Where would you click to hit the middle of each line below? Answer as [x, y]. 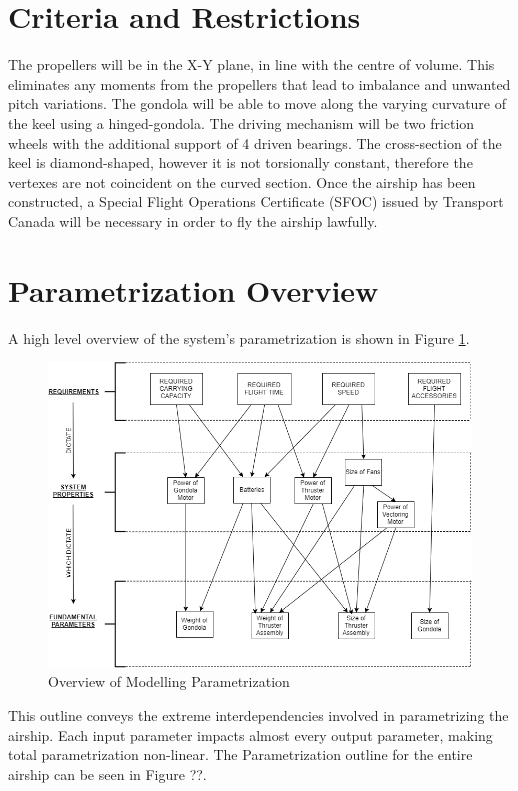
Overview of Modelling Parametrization [169, 681]
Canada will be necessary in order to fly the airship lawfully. [193, 220]
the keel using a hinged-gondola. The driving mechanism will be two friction [241, 122]
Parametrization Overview [193, 289]
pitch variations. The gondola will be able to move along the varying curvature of [257, 103]
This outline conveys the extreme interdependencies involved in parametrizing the [258, 715]
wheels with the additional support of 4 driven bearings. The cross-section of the [255, 142]
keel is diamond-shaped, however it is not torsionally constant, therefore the [240, 162]
